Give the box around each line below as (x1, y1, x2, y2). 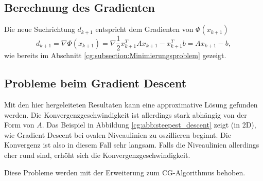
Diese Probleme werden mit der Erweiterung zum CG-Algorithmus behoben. (4, 167, 246, 177)
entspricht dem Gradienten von (95, 24, 194, 34)
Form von (4, 119, 34, 130)
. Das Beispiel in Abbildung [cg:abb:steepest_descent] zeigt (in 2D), (42, 119, 256, 130)
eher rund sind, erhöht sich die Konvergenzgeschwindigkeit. (4, 150, 190, 160)
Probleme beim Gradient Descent (4, 75, 187, 91)
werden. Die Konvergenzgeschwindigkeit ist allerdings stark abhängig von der (4, 109, 247, 120)
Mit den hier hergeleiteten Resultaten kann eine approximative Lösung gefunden (4, 99, 258, 110)
